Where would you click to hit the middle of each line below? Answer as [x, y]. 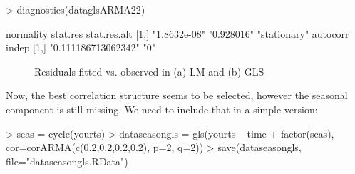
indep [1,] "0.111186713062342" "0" [81, 47]
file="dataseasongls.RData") [67, 161]
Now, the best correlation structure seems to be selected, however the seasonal [177, 95]
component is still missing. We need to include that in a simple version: [162, 109]
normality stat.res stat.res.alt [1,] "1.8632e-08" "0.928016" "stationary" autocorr [177, 33]
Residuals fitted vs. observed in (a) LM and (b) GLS [149, 71]
